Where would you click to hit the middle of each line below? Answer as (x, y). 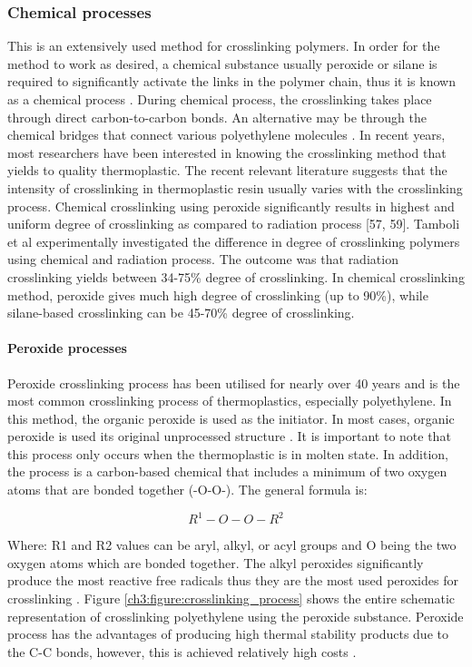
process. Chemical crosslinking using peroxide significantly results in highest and (231, 206)
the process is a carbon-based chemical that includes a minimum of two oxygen (227, 471)
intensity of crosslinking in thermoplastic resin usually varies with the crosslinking (235, 187)
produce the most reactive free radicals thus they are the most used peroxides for (233, 580)
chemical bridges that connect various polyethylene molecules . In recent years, (226, 135)
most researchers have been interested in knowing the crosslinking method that (227, 152)
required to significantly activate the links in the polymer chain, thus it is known (231, 81)
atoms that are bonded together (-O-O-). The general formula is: (187, 490)
